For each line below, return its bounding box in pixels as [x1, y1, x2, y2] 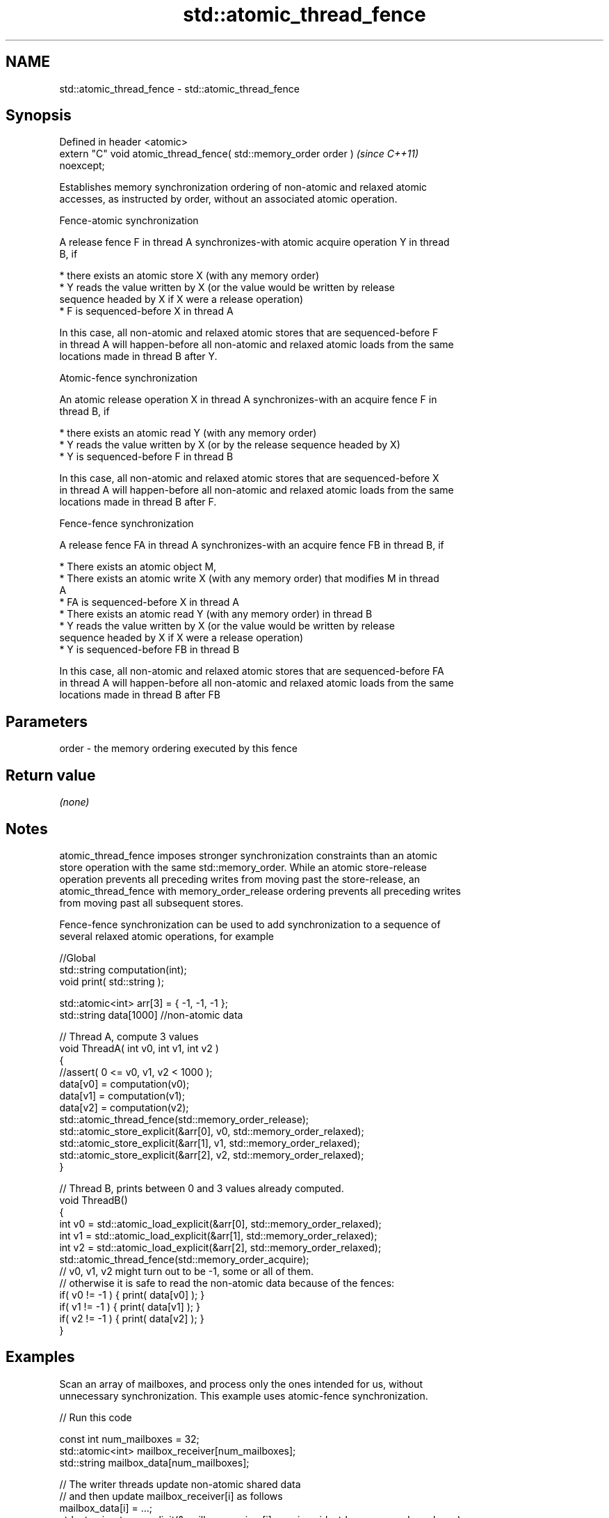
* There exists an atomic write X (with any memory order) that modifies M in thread [59, 572, 439, 585]
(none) [59, 796, 90, 808]
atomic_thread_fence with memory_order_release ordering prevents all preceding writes [59, 884, 461, 897]
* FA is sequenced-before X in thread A [59, 596, 240, 609]
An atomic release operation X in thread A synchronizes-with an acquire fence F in [59, 393, 437, 406]
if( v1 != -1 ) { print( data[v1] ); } [59, 1300, 200, 1313]
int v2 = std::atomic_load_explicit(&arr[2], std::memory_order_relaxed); [59, 1241, 382, 1253]
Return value [6, 766, 96, 784]
